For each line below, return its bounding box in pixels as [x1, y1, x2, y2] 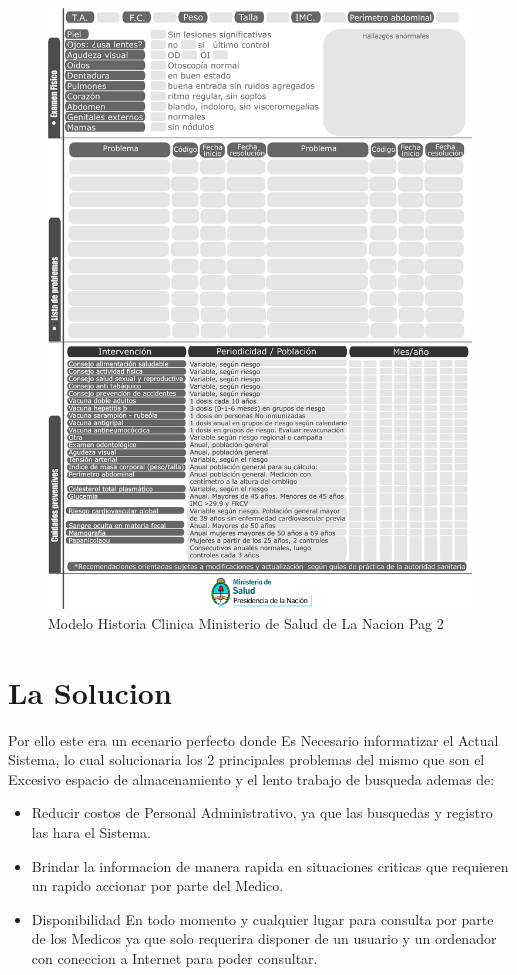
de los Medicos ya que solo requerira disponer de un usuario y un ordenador [31, 928, 497, 949]
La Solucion [8, 671, 172, 712]
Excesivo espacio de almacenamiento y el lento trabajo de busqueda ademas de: [8, 768, 495, 789]
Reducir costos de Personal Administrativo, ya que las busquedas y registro [31, 802, 493, 823]
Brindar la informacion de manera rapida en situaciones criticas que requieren [31, 855, 509, 876]
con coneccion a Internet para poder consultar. [31, 948, 318, 968]
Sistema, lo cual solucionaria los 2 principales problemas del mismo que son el [8, 749, 485, 770]
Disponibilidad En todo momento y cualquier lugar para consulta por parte [31, 908, 494, 929]
